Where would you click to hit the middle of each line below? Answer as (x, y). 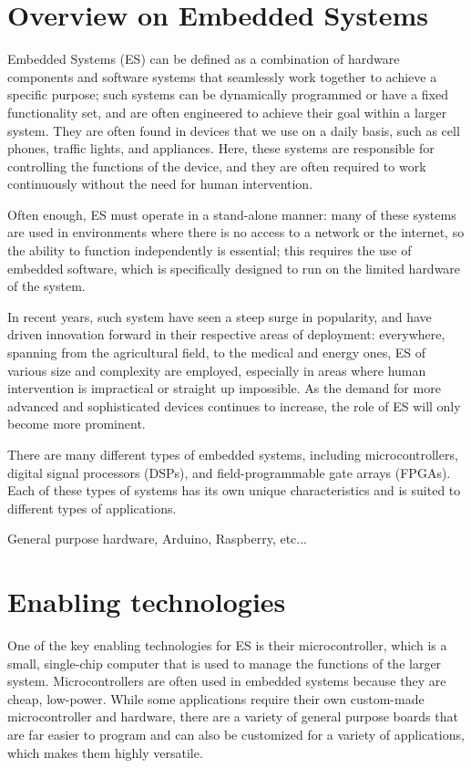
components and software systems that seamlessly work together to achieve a (222, 76)
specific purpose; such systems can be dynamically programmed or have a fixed (228, 94)
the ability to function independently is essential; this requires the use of (210, 250)
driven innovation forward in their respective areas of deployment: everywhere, (226, 334)
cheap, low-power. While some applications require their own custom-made (216, 698)
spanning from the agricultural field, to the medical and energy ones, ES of (217, 353)
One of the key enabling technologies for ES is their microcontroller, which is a (227, 645)
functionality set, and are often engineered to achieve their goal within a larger (227, 112)
